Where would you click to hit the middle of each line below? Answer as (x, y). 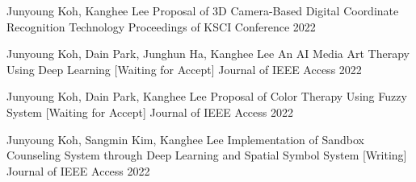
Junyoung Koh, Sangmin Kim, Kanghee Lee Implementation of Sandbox (186, 139)
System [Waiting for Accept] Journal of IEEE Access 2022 (150, 112)
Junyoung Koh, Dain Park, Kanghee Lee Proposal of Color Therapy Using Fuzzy (207, 96)
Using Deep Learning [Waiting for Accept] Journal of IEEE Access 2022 (184, 69)
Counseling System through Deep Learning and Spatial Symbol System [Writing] (207, 155)
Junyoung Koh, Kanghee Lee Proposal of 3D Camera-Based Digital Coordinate (203, 10)
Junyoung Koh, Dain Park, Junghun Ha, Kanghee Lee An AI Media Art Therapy (208, 54)
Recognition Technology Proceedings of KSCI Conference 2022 (161, 26)
